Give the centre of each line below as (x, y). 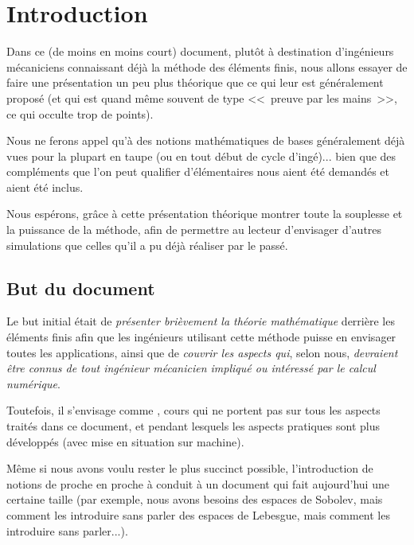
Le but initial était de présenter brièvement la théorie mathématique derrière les (201, 321)
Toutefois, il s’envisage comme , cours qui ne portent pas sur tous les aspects (193, 410)
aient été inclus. (45, 187)
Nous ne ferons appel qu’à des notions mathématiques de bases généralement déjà (206, 140)
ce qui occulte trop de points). (80, 113)
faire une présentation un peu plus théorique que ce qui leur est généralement (195, 82)
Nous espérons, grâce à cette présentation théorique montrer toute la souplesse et (205, 214)
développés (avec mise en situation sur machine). (125, 441)
